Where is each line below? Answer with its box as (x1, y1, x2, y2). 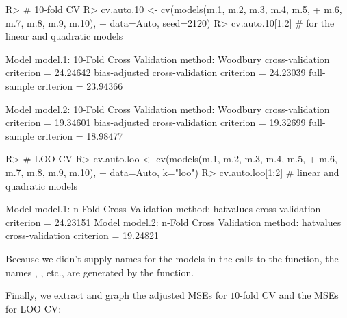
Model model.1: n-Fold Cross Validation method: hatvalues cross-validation (5, 201, 321, 216)
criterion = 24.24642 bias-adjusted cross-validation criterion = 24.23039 (5, 65, 306, 79)
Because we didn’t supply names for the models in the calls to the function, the (5, 251, 339, 265)
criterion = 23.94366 (37, 78, 123, 93)
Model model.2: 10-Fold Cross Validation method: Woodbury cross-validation (5, 101, 330, 116)
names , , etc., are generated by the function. (5, 265, 194, 279)
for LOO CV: (5, 301, 62, 315)
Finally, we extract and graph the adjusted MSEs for (5, 288, 227, 302)
